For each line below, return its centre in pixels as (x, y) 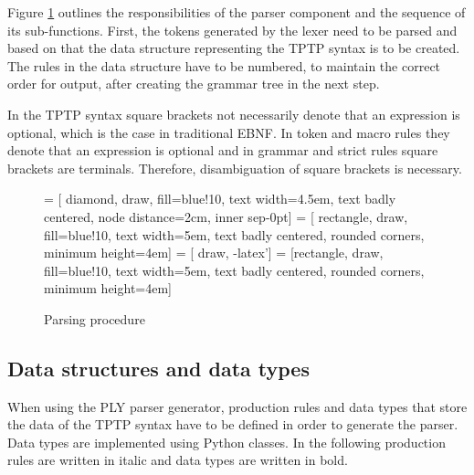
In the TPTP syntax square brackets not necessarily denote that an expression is (234, 114)
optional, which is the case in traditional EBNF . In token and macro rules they (229, 132)
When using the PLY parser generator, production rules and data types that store (237, 406)
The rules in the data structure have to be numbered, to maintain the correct (224, 65)
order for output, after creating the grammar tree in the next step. (194, 84)
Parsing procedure (95, 318)
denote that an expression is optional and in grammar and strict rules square (223, 150)
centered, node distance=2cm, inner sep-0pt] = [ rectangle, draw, (226, 216)
